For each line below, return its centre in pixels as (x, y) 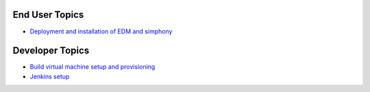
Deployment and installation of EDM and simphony (101, 31)
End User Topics (48, 15)
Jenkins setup (50, 76)
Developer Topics (51, 51)
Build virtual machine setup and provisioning (92, 67)
